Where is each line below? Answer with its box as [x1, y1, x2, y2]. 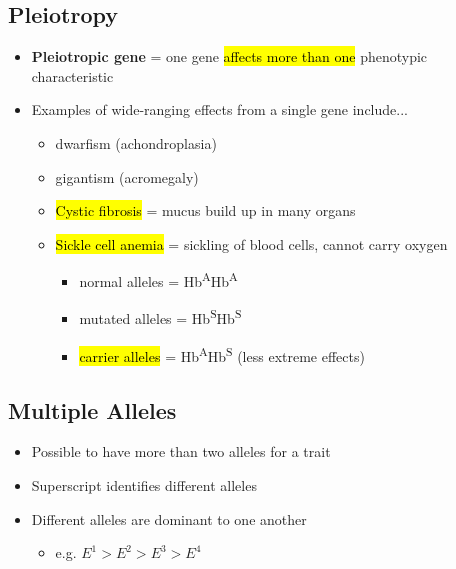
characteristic [31, 65, 114, 86]
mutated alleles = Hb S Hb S [79, 305, 242, 329]
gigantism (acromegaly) [55, 166, 199, 187]
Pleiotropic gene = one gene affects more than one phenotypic [31, 46, 428, 67]
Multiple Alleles [8, 394, 177, 425]
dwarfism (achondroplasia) [55, 132, 217, 153]
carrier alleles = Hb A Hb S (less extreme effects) [79, 342, 365, 366]
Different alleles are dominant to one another [31, 508, 307, 529]
